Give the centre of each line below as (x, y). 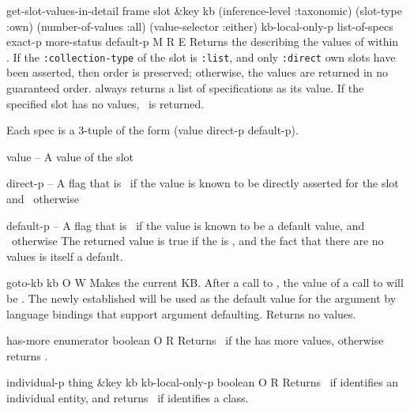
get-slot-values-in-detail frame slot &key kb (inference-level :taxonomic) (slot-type (204, 10)
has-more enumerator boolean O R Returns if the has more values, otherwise (195, 340)
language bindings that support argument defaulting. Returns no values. (181, 313)
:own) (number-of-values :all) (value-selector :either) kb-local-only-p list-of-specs (200, 26)
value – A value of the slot (70, 156)
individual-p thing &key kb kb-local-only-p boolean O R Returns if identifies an (203, 382)
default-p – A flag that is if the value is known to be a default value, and (186, 225)
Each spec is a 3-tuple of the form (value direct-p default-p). (152, 130)
